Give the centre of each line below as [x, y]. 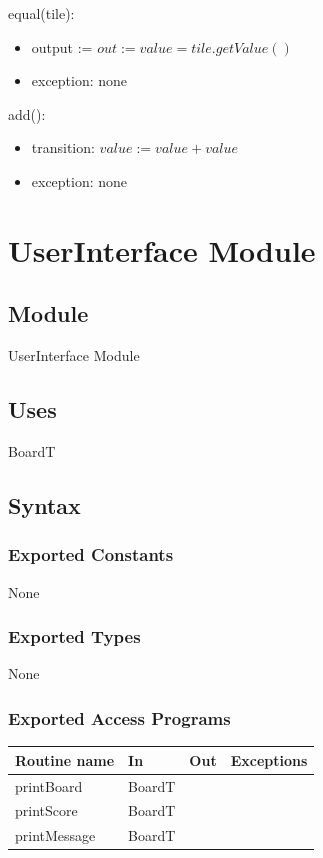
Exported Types [74, 636]
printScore [46, 810]
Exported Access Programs [119, 717]
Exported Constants [91, 554]
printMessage [55, 835]
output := [62, 46]
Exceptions [269, 759]
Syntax [44, 504]
